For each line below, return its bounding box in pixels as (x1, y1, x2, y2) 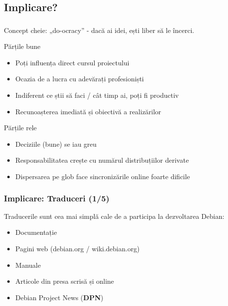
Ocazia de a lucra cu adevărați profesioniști (15, 74, 144, 84)
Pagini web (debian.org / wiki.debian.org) (15, 244, 140, 254)
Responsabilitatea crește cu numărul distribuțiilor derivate (15, 155, 189, 165)
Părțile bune (4, 41, 41, 51)
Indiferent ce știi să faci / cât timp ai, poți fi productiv (15, 90, 179, 100)
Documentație (15, 227, 57, 237)
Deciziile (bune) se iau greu (15, 138, 97, 149)
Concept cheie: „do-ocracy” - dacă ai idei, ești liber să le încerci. (4, 25, 195, 35)
